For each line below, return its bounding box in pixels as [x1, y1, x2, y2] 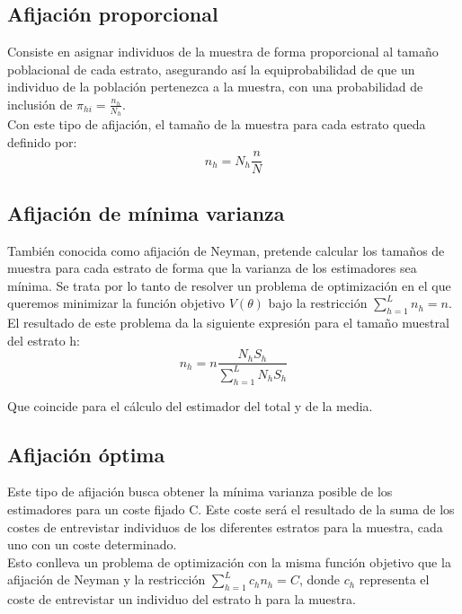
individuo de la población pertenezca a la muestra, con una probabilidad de [7, 77, 423, 96]
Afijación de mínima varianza [7, 198, 285, 226]
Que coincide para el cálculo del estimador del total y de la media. [7, 396, 373, 415]
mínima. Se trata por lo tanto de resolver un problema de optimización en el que [7, 276, 451, 294]
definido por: [7, 132, 77, 151]
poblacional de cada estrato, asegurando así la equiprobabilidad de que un [7, 59, 415, 78]
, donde [298, 570, 341, 589]
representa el [359, 570, 430, 589]
